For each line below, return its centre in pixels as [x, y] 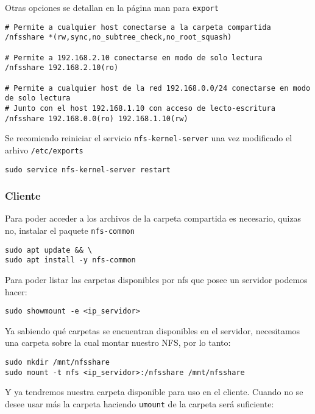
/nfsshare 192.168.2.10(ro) [62, 68]
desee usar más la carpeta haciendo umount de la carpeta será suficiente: [140, 403]
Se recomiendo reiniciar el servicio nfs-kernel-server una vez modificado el [149, 138]
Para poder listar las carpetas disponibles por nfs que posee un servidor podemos [156, 279]
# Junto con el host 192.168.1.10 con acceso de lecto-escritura [140, 108]
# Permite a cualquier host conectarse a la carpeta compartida [138, 27]
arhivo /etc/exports [44, 149]
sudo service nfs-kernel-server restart [88, 170]
